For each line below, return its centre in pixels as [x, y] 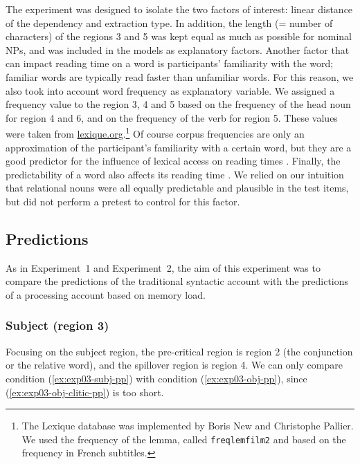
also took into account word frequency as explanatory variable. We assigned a [170, 90]
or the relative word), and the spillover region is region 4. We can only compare [174, 365]
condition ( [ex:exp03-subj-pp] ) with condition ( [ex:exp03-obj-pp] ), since [156, 378]
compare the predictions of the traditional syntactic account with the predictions [177, 281]
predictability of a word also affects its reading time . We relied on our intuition [175, 174]
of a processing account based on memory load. [106, 294]
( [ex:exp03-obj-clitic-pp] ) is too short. [85, 392]
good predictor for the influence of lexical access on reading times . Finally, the [173, 161]
